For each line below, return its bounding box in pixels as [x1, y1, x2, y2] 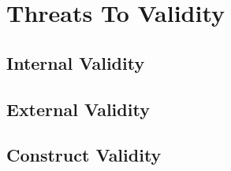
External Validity [6, 96, 150, 121]
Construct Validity [6, 143, 162, 167]
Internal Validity [6, 50, 145, 75]
